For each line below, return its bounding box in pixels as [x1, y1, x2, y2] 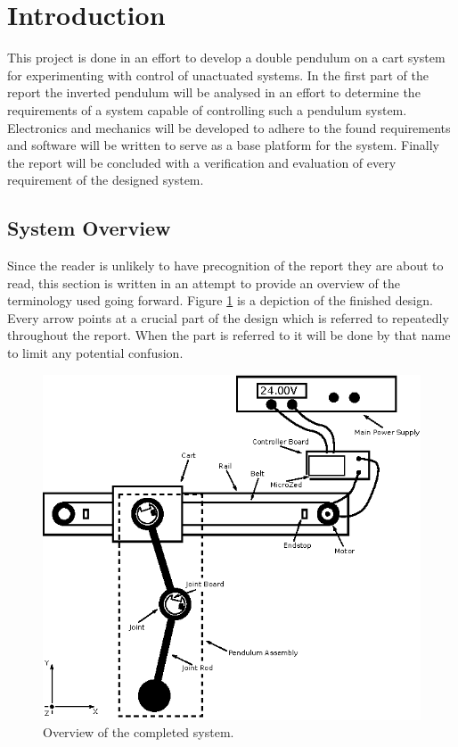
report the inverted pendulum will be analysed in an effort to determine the [7, 83, 421, 102]
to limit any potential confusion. [7, 344, 184, 362]
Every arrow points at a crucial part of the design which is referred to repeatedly [7, 308, 449, 327]
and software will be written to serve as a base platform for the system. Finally [7, 136, 439, 154]
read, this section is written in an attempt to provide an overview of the [7, 273, 400, 292]
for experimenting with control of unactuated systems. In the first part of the [7, 65, 429, 84]
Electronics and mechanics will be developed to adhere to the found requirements [7, 118, 451, 137]
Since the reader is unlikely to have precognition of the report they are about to [7, 256, 444, 275]
